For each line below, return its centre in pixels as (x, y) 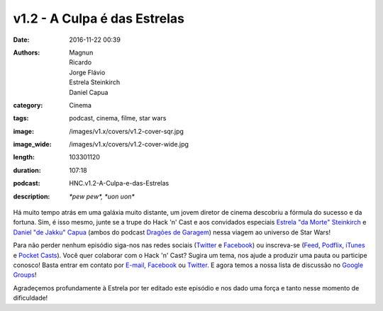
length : (24, 157)
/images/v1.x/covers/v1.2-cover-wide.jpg (129, 145)
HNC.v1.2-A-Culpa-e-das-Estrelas (119, 183)
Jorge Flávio (87, 72)
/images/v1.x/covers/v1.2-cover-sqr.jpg (127, 131)
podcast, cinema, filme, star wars (118, 118)
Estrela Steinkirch (95, 82)
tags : (21, 118)
